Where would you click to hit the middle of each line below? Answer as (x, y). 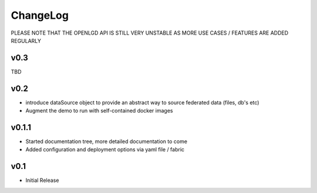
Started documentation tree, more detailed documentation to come (107, 141)
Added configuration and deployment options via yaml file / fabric (105, 150)
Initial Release (42, 180)
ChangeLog (40, 15)
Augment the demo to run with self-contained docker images (99, 111)
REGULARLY (26, 40)
